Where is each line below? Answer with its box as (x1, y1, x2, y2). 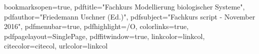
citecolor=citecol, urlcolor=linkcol (4, 40, 108, 51)
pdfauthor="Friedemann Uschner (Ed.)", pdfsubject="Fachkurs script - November (4, 11, 255, 21)
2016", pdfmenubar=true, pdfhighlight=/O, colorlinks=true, (4, 21, 189, 31)
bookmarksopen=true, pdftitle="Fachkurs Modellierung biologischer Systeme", (4, 1, 245, 11)
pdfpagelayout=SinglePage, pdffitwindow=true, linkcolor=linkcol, (4, 30, 205, 41)
